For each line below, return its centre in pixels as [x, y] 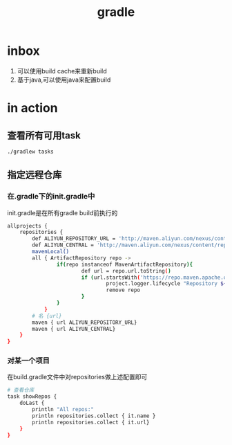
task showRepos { [32, 397]
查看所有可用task [44, 135]
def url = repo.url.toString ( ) [126, 271]
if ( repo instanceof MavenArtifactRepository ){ [125, 264]
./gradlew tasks [30, 152]
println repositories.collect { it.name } [94, 416]
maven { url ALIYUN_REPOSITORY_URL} [85, 323]
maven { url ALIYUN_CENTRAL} [74, 329]
